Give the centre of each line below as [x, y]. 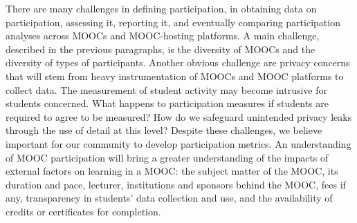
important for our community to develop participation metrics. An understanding [178, 143]
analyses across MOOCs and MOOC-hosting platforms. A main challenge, [163, 36]
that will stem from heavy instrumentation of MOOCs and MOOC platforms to [175, 76]
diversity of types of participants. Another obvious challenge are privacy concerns [178, 62]
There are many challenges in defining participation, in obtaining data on [161, 8]
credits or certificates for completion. [83, 211]
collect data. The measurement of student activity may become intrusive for [167, 89]
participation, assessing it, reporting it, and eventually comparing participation [173, 22]
